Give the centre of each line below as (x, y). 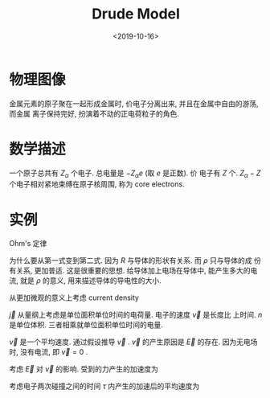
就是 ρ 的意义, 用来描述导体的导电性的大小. (90, 281)
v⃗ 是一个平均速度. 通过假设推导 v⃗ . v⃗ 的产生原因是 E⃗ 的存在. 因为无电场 (133, 342)
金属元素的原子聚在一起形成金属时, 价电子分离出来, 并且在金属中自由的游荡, (134, 103)
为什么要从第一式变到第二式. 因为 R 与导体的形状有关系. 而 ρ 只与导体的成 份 (135, 261)
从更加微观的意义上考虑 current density (74, 297)
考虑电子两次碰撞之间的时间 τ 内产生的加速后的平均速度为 (104, 386)
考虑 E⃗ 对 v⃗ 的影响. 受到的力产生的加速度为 (84, 369)
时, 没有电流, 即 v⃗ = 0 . (49, 352)
